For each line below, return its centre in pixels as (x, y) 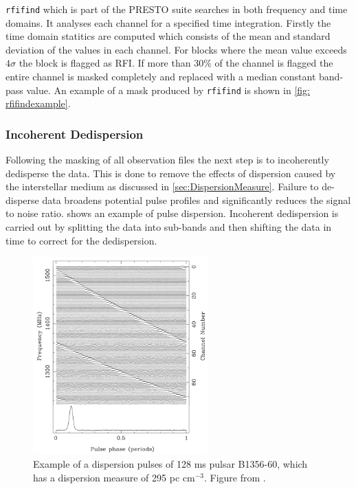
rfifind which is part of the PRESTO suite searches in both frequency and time (177, 9)
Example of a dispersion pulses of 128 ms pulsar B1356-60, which (170, 464)
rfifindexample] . (38, 103)
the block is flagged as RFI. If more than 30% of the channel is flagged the (176, 63)
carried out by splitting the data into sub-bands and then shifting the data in (169, 227)
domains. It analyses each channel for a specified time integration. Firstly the (168, 22)
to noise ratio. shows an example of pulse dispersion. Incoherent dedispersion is (172, 213)
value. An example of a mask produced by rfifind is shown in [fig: (168, 90)
